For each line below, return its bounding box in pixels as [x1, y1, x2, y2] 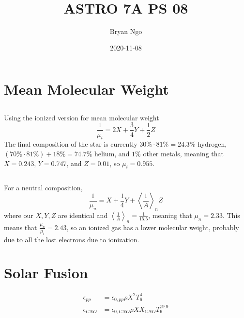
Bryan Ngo [109, 26, 142, 36]
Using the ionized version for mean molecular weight [4, 112, 159, 122]
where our [4, 210, 33, 220]
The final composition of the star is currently [4, 139, 137, 149]
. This [222, 210, 240, 220]
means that [4, 222, 37, 232]
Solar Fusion [4, 263, 88, 283]
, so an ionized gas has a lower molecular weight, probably [66, 222, 239, 232]
